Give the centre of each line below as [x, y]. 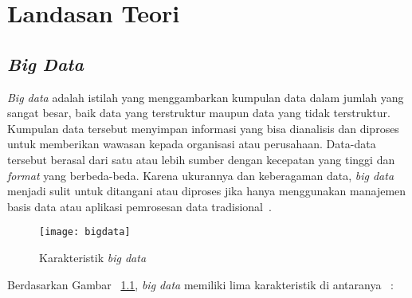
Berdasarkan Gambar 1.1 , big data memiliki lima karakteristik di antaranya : [200, 284]
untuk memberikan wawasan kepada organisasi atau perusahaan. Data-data [192, 144]
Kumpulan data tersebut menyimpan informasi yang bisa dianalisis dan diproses [203, 128]
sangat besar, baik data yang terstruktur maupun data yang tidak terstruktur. [199, 113]
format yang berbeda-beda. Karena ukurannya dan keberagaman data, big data [201, 175]
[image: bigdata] [85, 232]
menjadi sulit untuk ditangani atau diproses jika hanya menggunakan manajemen [207, 191]
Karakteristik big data [93, 257]
